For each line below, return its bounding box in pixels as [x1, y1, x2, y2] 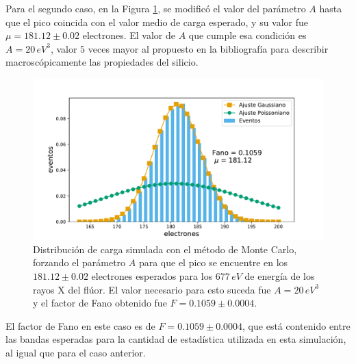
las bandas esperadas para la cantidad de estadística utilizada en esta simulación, [5, 332, 346, 346]
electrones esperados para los [91, 268, 213, 283]
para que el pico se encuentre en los [138, 255, 288, 270]
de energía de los [244, 268, 315, 283]
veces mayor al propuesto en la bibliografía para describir [88, 41, 329, 55]
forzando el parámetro [33, 255, 126, 270]
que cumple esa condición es [188, 28, 307, 42]
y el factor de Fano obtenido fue [33, 296, 167, 310]
